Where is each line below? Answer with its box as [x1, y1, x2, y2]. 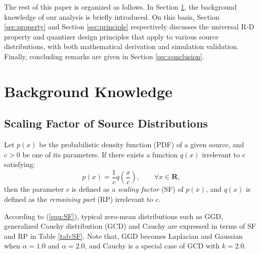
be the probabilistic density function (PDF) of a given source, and [39, 139, 244, 150]
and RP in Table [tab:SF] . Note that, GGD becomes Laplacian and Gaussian [4, 230, 243, 241]
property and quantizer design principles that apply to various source [4, 31, 219, 41]
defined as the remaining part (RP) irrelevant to [4, 193, 153, 204]
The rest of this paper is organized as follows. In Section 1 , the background [4, 2, 237, 12]
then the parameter [4, 184, 64, 194]
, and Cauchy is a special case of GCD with [84, 240, 220, 251]
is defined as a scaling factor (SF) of [71, 184, 184, 194]
